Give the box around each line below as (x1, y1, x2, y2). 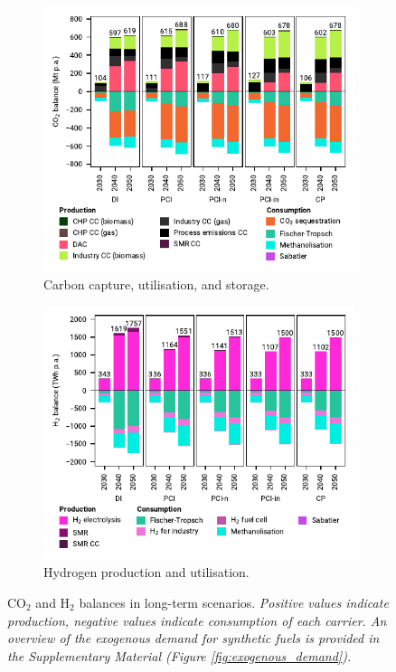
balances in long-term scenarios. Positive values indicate (79, 593, 389, 612)
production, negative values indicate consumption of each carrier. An (7, 610, 387, 629)
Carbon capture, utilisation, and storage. (43, 275, 269, 294)
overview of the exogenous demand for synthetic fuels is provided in (7, 629, 380, 648)
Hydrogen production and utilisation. (43, 563, 250, 582)
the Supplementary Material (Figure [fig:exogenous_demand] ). (7, 646, 352, 665)
